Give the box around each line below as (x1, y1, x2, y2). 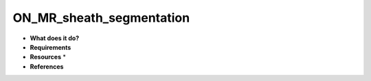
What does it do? (30, 34, 80, 42)
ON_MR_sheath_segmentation (12, 10, 190, 25)
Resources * (30, 53, 67, 61)
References (30, 62, 64, 71)
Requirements (30, 43, 71, 51)
